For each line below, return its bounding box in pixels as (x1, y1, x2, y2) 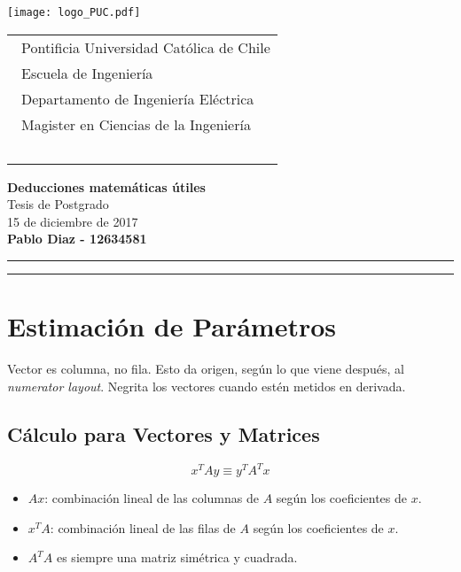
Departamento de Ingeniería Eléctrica (21, 88, 254, 109)
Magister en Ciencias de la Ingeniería (21, 113, 251, 135)
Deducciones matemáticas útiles (7, 177, 206, 196)
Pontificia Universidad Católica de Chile (21, 36, 270, 58)
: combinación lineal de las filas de (50, 518, 236, 537)
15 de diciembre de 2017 (7, 212, 138, 230)
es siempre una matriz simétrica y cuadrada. (56, 548, 298, 567)
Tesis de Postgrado (7, 195, 109, 213)
